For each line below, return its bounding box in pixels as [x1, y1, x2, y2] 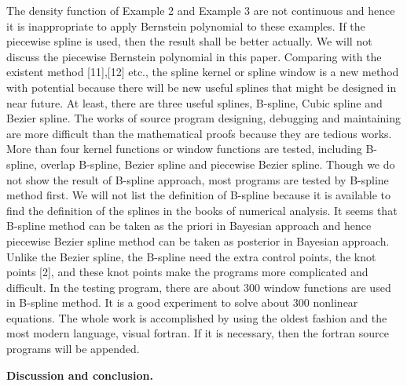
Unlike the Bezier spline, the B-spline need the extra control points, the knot [6, 248, 376, 264]
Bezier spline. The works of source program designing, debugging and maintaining [6, 110, 401, 126]
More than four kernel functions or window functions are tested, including [6, 140, 362, 157]
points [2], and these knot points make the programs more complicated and [6, 264, 368, 280]
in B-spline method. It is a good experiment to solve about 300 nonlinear [6, 294, 358, 311]
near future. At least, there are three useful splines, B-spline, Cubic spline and [6, 94, 383, 111]
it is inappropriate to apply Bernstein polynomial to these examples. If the [6, 17, 365, 34]
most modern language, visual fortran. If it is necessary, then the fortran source [6, 325, 389, 341]
